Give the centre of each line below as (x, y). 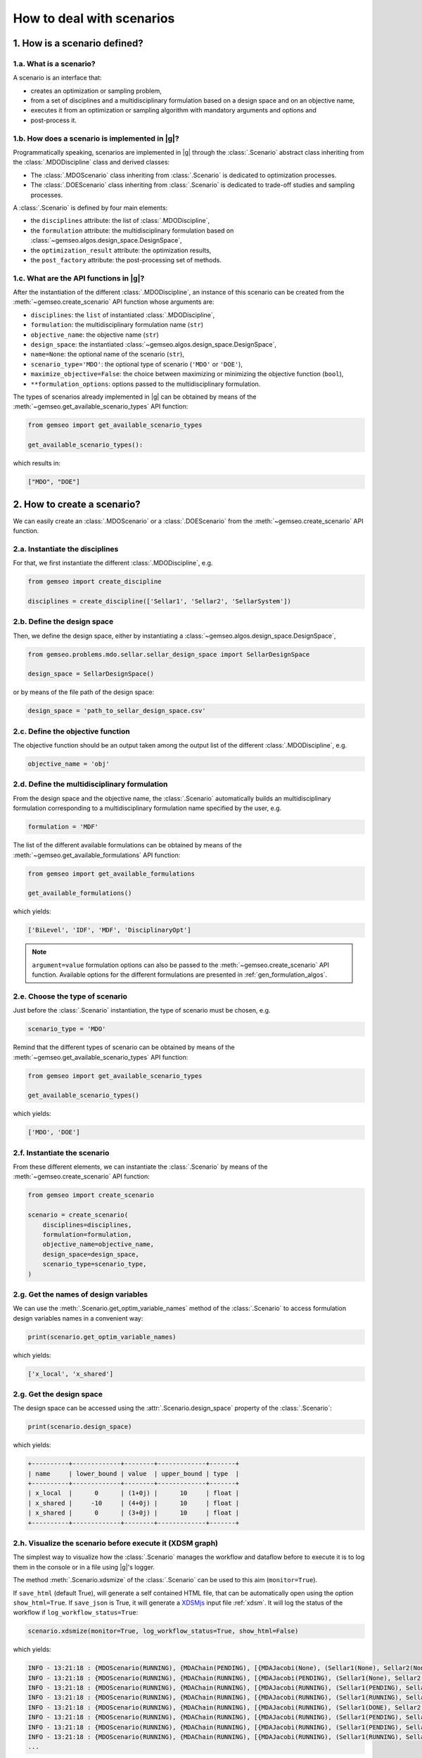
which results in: (37, 463)
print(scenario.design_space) (80, 1427)
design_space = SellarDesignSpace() (91, 674)
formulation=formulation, (87, 1234)
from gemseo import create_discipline (95, 582)
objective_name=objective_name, (98, 1244)
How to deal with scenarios (94, 18)
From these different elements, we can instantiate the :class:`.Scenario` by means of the (140, 1167)
